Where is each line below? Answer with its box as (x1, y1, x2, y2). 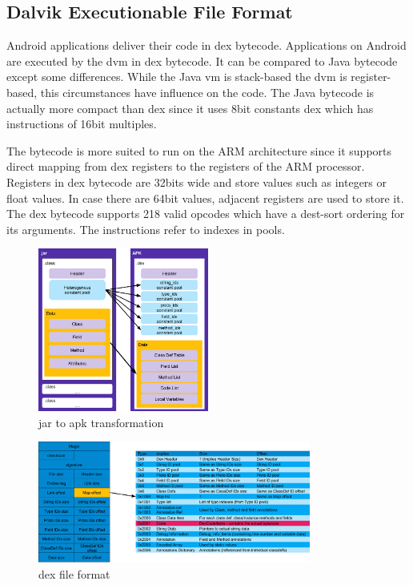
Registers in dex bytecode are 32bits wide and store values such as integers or (6, 173, 387, 190)
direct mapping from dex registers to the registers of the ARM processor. (6, 158, 365, 175)
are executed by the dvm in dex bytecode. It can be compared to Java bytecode (6, 52, 398, 69)
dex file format (38, 565, 110, 582)
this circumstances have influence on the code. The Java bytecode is (40, 83, 375, 100)
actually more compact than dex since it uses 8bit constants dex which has (6, 99, 374, 116)
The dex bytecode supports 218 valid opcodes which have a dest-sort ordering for (6, 205, 405, 222)
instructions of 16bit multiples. (6, 115, 157, 132)
